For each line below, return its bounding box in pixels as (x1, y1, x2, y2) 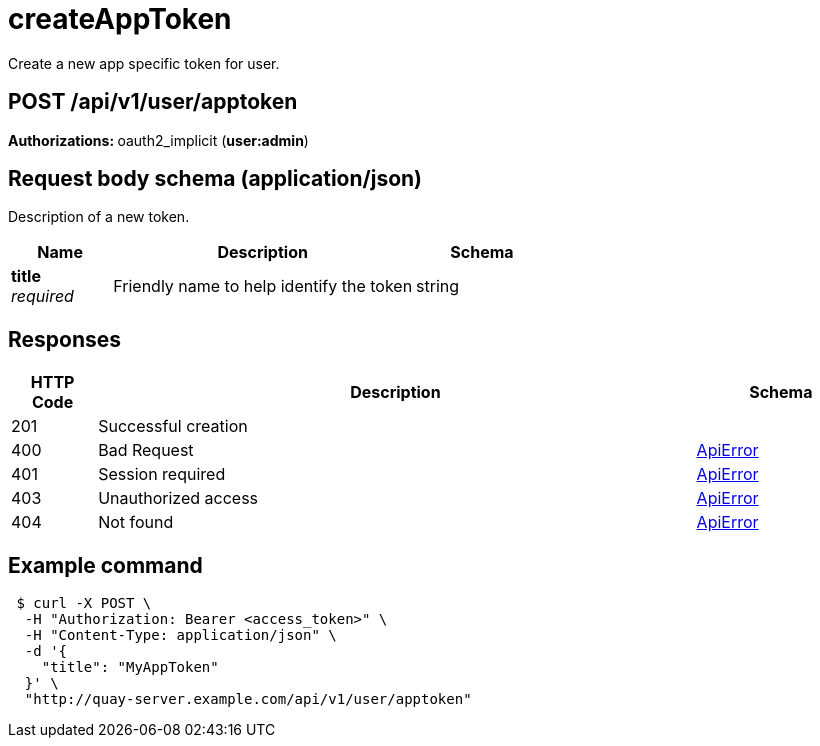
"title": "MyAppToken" (41, 659, 219, 676)
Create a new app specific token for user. (8, 54, 280, 72)
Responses (8, 326, 122, 352)
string (416, 276, 460, 297)
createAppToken (8, 2, 232, 36)
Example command (8, 552, 203, 578)
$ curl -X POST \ (16, 595, 152, 612)
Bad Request (98, 440, 194, 461)
